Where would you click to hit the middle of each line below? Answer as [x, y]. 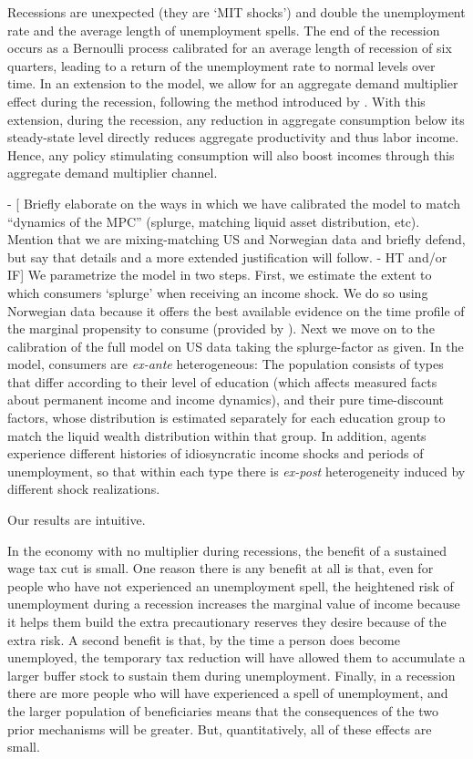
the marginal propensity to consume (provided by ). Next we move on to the [221, 328]
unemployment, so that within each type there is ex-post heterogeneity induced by [236, 471]
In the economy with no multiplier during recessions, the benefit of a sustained [227, 550]
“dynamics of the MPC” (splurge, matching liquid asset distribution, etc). [214, 221]
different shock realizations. [84, 489]
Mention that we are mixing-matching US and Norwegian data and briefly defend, [236, 239]
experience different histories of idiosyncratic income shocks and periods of [216, 453]
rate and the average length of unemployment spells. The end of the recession [224, 30]
